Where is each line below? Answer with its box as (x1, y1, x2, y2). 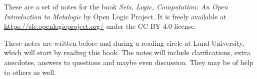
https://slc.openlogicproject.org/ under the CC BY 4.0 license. (4, 21, 196, 31)
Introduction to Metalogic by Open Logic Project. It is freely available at (4, 11, 226, 21)
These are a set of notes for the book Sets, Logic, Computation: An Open (4, 1, 228, 11)
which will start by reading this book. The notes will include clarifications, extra (4, 47, 250, 58)
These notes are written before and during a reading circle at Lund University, (4, 37, 244, 48)
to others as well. (4, 67, 56, 77)
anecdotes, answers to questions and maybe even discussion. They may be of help (4, 57, 253, 67)
